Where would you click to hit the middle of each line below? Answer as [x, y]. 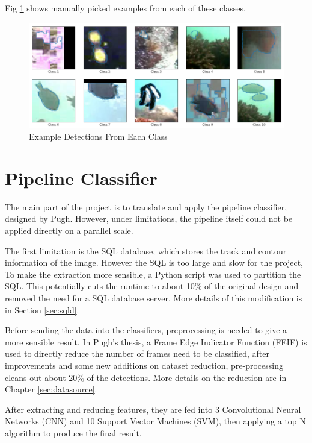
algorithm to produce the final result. [73, 432]
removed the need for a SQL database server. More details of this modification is [154, 297]
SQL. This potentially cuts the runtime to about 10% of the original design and [152, 286]
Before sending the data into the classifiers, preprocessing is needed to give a [146, 330]
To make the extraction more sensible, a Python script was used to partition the [153, 274]
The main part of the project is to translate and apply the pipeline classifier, [146, 206]
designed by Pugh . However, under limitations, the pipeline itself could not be [149, 218]
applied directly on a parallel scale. [69, 231]
